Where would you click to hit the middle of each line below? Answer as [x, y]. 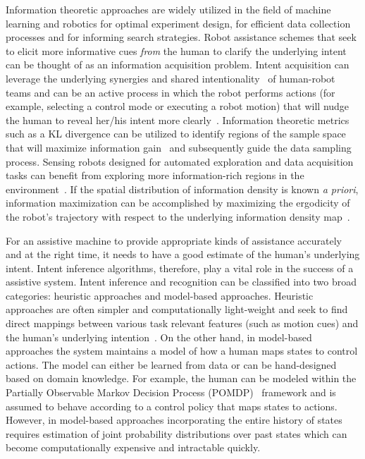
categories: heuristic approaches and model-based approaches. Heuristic [160, 295]
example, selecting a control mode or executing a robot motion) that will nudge [178, 106]
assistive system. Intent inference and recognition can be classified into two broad [181, 282]
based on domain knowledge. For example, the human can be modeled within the [181, 378]
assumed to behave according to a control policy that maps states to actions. [172, 406]
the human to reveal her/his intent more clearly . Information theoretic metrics [178, 120]
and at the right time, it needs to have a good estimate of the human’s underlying [183, 254]
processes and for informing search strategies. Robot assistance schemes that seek [181, 37]
